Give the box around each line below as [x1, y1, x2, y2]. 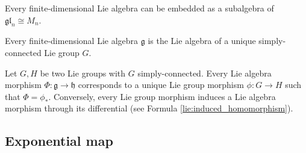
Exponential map [5, 131, 113, 150]
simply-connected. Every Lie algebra [137, 66, 272, 79]
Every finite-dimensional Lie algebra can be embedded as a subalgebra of [5, 2, 274, 14]
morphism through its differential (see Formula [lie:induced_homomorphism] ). [5, 102, 293, 114]
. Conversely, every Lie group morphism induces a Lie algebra [48, 90, 276, 102]
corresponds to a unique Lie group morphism [78, 78, 244, 91]
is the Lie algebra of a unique [148, 34, 256, 47]
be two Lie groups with [40, 66, 126, 79]
